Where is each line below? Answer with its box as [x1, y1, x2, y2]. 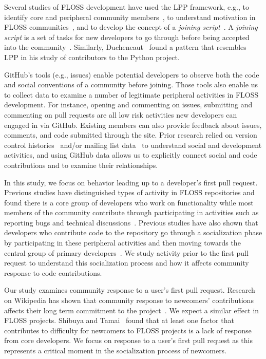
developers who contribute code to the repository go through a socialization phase [4, 227, 262, 238]
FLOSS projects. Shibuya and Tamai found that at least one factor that [4, 315, 234, 326]
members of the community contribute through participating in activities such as [4, 207, 259, 218]
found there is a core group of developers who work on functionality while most [4, 197, 254, 207]
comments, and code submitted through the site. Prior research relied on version [4, 129, 257, 140]
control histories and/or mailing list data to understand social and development [4, 139, 262, 150]
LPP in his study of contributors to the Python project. [4, 51, 180, 62]
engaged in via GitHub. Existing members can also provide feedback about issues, [4, 119, 262, 130]
